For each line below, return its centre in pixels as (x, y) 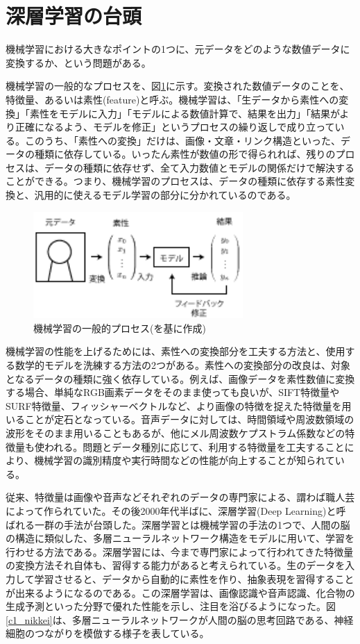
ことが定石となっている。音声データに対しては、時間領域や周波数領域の (189, 419)
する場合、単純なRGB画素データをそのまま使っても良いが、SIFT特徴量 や (173, 392)
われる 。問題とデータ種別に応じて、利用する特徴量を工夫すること (194, 446)
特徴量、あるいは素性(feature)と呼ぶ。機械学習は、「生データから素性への (172, 99)
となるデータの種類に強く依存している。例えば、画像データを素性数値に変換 (180, 378)
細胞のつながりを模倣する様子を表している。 (108, 633)
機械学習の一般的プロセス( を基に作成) (120, 328)
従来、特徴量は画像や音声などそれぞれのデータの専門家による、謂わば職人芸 (180, 497)
